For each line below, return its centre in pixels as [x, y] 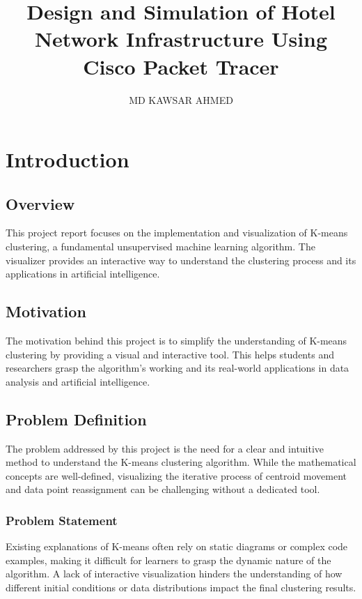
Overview [40, 203]
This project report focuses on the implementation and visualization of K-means [177, 233]
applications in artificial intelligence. [83, 274]
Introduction [68, 159]
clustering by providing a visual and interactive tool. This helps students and [170, 354]
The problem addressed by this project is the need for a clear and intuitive [165, 448]
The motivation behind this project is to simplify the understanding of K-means [176, 341]
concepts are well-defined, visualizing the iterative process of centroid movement [176, 475]
